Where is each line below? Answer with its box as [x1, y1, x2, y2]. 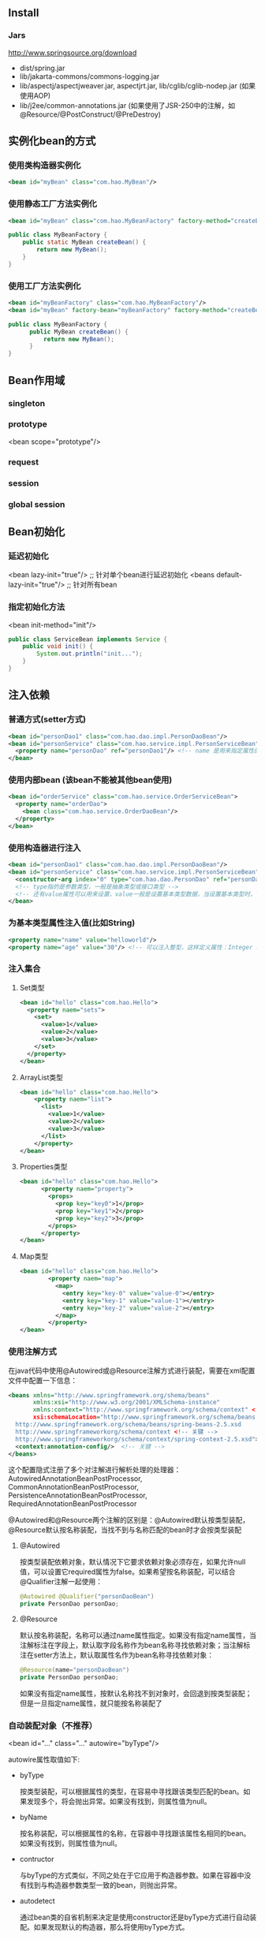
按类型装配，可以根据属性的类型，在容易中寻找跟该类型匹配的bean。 [19, 1787, 244, 1796]
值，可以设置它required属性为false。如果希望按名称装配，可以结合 [19, 1567, 236, 1576]
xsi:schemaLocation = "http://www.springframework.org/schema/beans [32, 1413, 256, 1422]
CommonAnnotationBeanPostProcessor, [8, 1482, 140, 1492]
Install [8, 6, 39, 20]
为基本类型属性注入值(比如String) [8, 918, 136, 929]
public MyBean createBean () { [28, 327, 129, 336]
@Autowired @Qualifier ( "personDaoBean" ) [19, 1593, 155, 1601]
